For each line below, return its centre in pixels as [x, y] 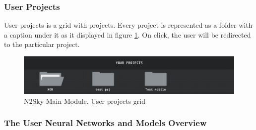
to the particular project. [42, 44]
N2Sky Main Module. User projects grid [85, 101]
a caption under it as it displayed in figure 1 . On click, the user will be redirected [128, 34]
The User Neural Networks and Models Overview [105, 123]
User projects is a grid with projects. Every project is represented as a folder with [128, 25]
